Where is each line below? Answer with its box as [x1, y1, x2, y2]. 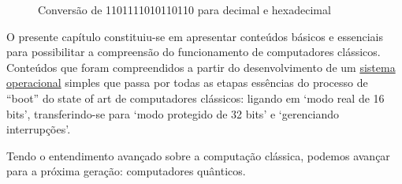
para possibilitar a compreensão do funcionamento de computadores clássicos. [6, 43, 381, 60]
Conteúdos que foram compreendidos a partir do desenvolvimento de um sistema [6, 58, 396, 75]
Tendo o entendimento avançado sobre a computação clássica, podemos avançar [6, 147, 390, 163]
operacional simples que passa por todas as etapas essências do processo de [6, 74, 368, 91]
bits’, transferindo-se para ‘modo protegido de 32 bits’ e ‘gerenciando [6, 105, 340, 122]
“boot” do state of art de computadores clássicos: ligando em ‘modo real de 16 [6, 89, 385, 106]
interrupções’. [6, 121, 71, 137]
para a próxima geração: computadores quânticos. [6, 163, 246, 179]
